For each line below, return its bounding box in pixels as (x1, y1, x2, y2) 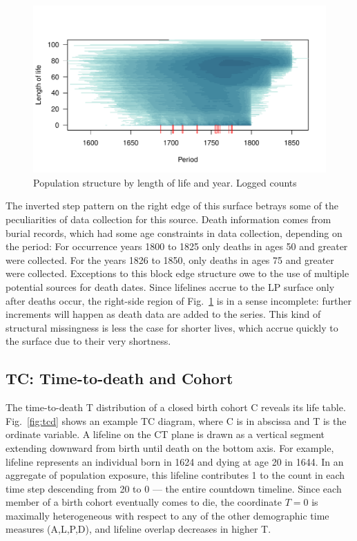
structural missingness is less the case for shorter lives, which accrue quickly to (6, 320, 338, 334)
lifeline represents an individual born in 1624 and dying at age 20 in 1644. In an (6, 454, 344, 468)
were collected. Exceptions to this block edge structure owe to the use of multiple (6, 266, 349, 281)
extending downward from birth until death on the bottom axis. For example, (6, 440, 334, 455)
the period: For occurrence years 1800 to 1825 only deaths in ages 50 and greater (6, 239, 348, 254)
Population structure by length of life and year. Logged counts (33, 175, 297, 189)
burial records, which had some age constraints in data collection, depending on (6, 225, 342, 240)
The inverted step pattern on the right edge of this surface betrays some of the (6, 198, 338, 213)
